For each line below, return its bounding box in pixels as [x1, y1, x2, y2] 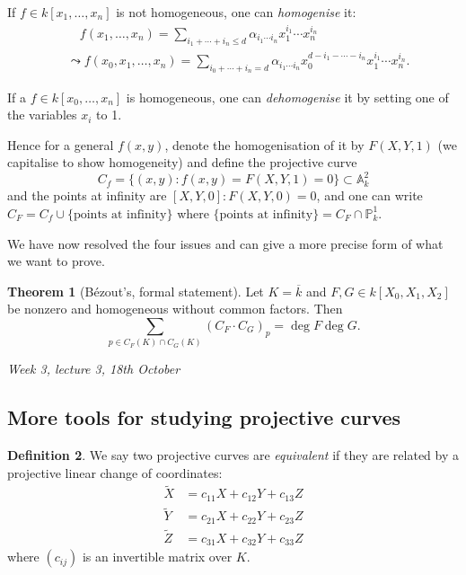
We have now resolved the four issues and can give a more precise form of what [7, 234, 444, 252]
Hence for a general [7, 135, 114, 154]
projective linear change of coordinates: [7, 463, 223, 482]
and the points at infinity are [7, 186, 167, 205]
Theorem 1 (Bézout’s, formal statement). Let [7, 281, 264, 300]
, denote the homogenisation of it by [164, 135, 365, 154]
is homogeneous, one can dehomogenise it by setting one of [126, 87, 449, 106]
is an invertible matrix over [82, 547, 233, 566]
